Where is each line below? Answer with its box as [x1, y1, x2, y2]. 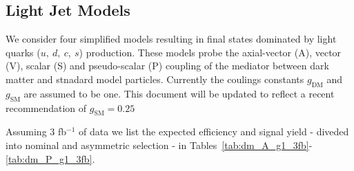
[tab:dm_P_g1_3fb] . [6, 151, 95, 166]
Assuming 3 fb [6, 124, 67, 139]
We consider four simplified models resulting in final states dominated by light [6, 32, 337, 46]
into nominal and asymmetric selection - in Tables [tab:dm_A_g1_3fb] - [6, 137, 313, 152]
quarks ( [6, 45, 41, 59]
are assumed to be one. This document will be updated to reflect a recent [23, 86, 335, 100]
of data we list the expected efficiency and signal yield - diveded [79, 124, 349, 139]
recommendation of [6, 100, 87, 115]
